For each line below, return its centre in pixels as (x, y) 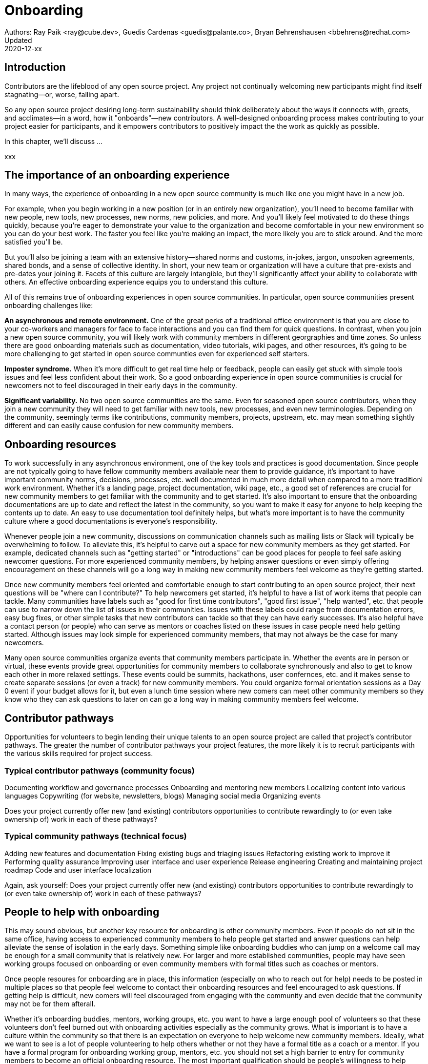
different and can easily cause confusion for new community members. (119, 426)
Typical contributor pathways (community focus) (100, 770)
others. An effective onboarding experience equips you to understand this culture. (136, 282)
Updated (18, 40)
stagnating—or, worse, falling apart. (62, 94)
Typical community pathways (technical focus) (96, 836)
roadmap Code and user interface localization (78, 870)
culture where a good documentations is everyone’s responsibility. (111, 521)
